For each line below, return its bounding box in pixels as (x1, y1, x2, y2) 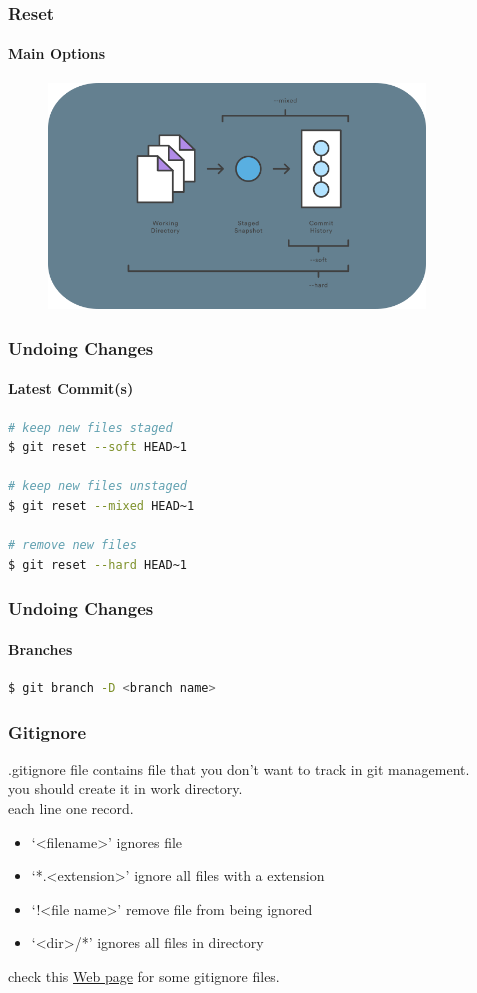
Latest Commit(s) (8, 378, 134, 399)
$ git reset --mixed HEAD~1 (8, 499, 195, 513)
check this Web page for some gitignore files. (8, 965, 280, 986)
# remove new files (8, 538, 137, 553)
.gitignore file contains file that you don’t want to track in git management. (8, 758, 470, 779)
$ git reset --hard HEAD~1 (8, 557, 187, 572)
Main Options (8, 43, 106, 64)
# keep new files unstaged (8, 479, 187, 494)
